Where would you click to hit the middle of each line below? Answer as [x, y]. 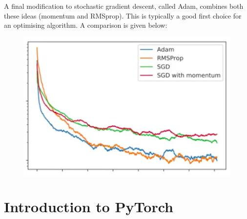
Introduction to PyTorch [89, 206]
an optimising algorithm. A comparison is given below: [86, 25]
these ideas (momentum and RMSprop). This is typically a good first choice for [123, 15]
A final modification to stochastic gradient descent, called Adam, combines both [124, 6]
